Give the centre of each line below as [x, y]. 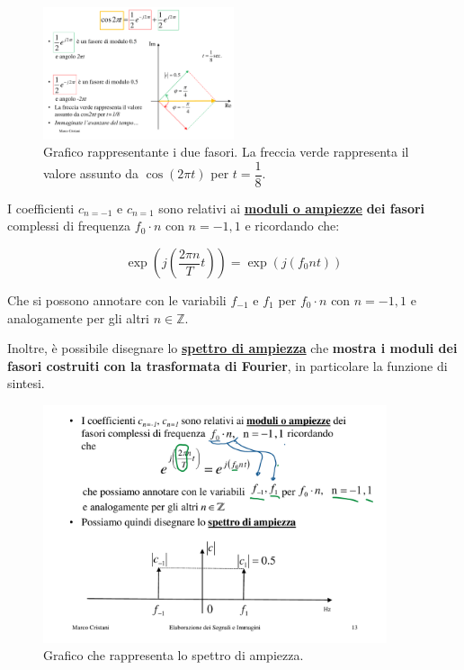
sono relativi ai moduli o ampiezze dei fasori [292, 208]
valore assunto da [91, 173]
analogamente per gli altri [78, 317]
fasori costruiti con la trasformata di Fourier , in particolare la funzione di [228, 365]
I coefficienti [41, 208]
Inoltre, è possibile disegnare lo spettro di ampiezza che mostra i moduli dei [232, 348]
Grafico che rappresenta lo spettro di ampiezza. [174, 655]
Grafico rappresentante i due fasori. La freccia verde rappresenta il [226, 152]
